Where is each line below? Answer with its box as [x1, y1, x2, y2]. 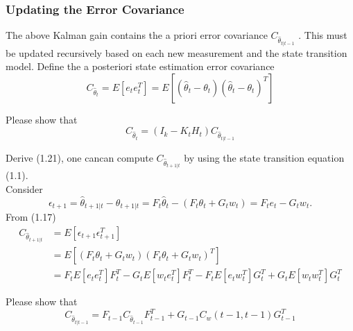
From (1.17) [6, 210, 56, 224]
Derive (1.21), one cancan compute [6, 150, 153, 164]
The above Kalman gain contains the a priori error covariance [6, 28, 268, 42]
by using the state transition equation [184, 150, 345, 164]
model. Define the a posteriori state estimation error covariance [6, 59, 275, 74]
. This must [298, 28, 347, 42]
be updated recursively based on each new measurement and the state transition [6, 45, 347, 60]
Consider [6, 181, 43, 196]
